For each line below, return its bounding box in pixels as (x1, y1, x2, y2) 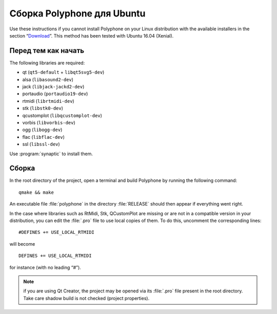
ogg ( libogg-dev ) (22, 126, 63, 133)
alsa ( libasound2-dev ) (22, 76, 74, 82)
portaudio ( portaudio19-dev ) (22, 90, 88, 97)
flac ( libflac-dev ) (22, 134, 65, 140)
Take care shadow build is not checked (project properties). (23, 295, 150, 301)
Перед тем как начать (9, 46, 85, 55)
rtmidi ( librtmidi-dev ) (22, 98, 74, 104)
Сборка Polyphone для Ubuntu (9, 8, 146, 19)
